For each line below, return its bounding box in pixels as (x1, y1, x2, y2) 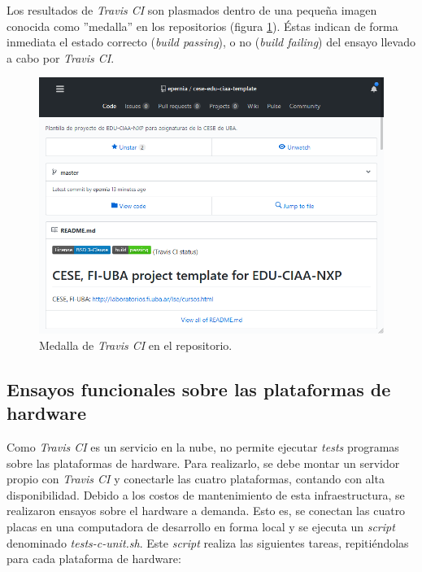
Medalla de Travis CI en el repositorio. (39, 336, 233, 353)
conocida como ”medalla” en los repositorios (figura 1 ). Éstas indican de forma (7, 17, 398, 34)
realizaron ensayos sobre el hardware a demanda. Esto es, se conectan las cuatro (7, 502, 406, 519)
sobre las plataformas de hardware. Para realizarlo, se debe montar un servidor (7, 454, 400, 471)
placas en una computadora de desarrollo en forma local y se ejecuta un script (7, 517, 395, 535)
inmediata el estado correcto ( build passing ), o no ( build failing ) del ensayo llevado (7, 33, 415, 50)
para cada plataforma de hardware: (7, 550, 181, 567)
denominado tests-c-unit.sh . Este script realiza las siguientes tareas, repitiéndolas (7, 534, 409, 551)
